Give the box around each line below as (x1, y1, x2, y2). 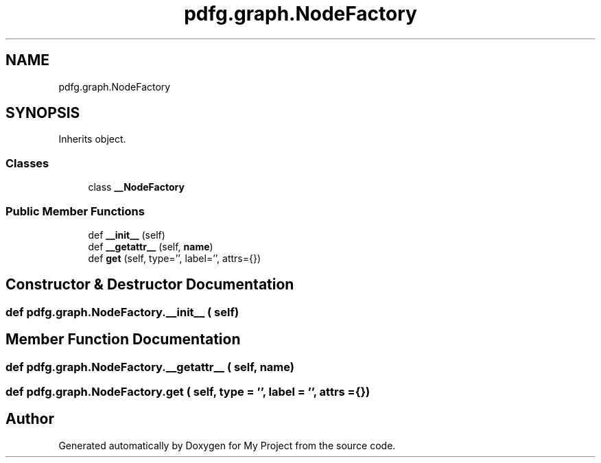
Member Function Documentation (5, 331, 241, 348)
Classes (5, 156, 49, 170)
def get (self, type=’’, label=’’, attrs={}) (88, 252, 261, 264)
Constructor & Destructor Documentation (5, 276, 294, 294)
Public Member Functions (5, 204, 145, 218)
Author (5, 410, 54, 428)
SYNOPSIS (5, 104, 80, 122)
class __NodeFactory (88, 181, 185, 193)
